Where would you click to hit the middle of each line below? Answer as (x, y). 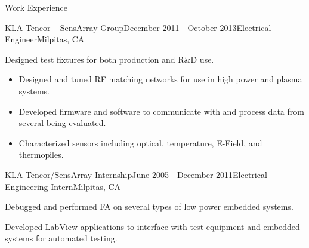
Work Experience (36, 7)
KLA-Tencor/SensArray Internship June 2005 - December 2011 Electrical (136, 174)
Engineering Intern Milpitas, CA (63, 186)
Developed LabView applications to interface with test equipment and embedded (152, 226)
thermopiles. (41, 154)
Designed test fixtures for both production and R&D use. (109, 59)
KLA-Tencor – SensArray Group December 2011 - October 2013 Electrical (138, 27)
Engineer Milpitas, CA (45, 39)
